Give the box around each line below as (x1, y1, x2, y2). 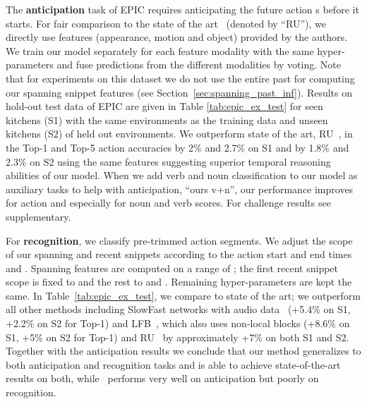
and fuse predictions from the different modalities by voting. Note (56, 57, 341, 72)
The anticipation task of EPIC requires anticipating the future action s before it (6, 2, 359, 16)
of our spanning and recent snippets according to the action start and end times (6, 247, 352, 262)
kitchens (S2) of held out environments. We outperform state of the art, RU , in (6, 126, 353, 141)
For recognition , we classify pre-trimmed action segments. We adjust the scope (6, 233, 353, 247)
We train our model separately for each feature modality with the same (6, 43, 314, 58)
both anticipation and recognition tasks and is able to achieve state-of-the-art (6, 357, 341, 372)
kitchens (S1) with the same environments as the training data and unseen (6, 112, 328, 127)
